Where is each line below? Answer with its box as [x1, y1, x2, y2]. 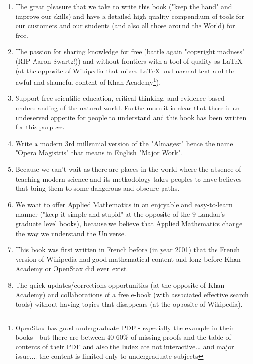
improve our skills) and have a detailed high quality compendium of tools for [15, 11, 244, 21]
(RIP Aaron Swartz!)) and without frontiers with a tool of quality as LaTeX [15, 55, 243, 66]
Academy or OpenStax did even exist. [15, 263, 128, 273]
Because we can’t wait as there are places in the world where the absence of [15, 164, 241, 174]
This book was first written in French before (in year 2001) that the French [15, 244, 240, 255]
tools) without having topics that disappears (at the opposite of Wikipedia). [15, 299, 243, 309]
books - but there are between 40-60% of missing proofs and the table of [15, 332, 231, 342]
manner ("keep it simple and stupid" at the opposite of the [15, 209, 190, 219]
